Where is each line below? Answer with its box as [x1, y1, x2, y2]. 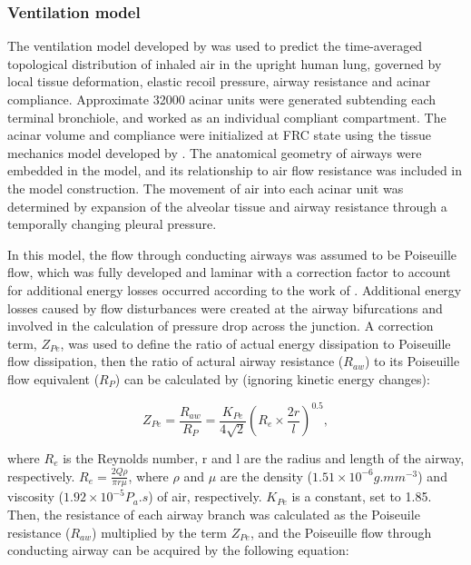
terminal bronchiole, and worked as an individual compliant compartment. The [7, 107, 446, 126]
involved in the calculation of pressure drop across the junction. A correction [7, 316, 434, 335]
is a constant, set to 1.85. [291, 487, 432, 506]
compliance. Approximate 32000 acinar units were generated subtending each [7, 90, 437, 108]
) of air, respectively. [148, 487, 262, 506]
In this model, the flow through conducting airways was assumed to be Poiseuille [7, 244, 456, 263]
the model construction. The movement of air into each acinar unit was [7, 178, 404, 197]
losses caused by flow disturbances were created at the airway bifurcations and [7, 298, 443, 317]
